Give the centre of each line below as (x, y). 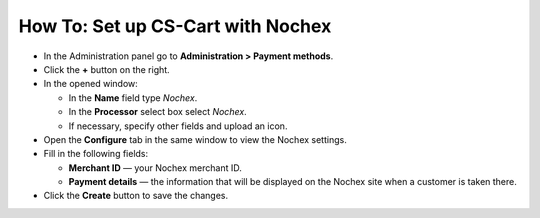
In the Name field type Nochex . (133, 97)
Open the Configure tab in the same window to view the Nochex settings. (195, 139)
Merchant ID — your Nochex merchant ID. (155, 167)
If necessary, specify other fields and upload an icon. (178, 126)
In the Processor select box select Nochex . (157, 112)
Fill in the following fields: (96, 154)
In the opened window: (91, 84)
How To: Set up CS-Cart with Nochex (175, 26)
